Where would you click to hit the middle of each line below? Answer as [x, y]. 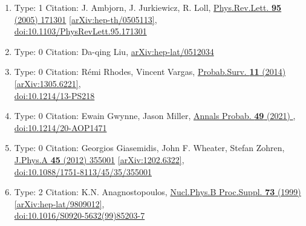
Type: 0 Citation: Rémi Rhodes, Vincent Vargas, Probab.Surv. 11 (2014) [150, 72]
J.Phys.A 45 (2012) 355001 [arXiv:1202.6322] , [99, 159]
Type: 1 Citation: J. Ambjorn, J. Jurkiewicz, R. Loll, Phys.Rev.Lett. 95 [148, 7]
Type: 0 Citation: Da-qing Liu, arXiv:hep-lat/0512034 [114, 51]
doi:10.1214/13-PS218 [54, 95]
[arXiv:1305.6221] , [47, 83]
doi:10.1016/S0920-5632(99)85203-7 [80, 215]
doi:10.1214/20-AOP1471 [60, 127]
